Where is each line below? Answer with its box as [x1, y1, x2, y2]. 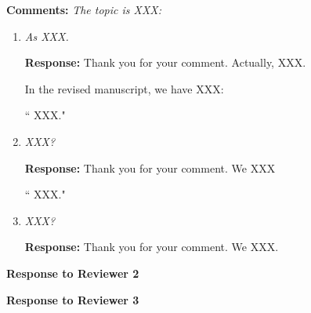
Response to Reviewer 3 [6, 291, 139, 308]
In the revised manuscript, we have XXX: [24, 80, 224, 96]
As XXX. [24, 27, 69, 44]
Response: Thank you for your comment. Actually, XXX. [24, 54, 306, 71]
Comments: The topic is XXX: [6, 2, 162, 17]
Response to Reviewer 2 [6, 264, 139, 281]
